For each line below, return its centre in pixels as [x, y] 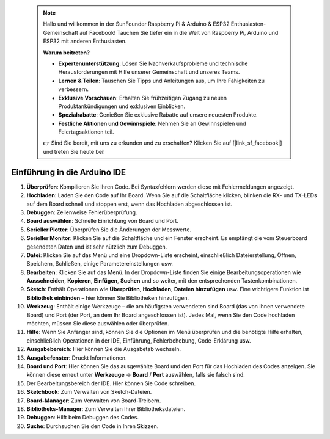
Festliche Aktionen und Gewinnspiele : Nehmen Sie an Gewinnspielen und [152, 123]
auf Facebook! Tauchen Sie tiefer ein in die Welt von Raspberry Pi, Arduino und [179, 32]
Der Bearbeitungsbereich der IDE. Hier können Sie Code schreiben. [111, 383]
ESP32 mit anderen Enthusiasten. [85, 41]
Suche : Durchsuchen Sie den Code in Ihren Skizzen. [93, 426]
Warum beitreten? [67, 53]
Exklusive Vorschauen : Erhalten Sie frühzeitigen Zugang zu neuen [143, 98]
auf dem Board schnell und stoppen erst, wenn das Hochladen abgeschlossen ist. [130, 204]
